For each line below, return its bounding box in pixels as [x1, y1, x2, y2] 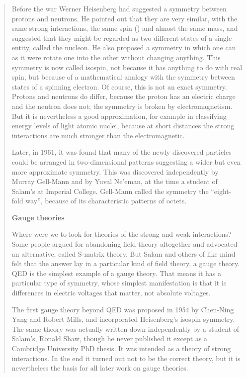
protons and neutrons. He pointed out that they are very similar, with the [11, 13, 238, 23]
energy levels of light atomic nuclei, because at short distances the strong [11, 120, 235, 131]
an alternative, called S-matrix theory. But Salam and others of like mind [11, 248, 236, 259]
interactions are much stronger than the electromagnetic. [11, 130, 185, 140]
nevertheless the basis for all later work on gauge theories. [11, 363, 188, 373]
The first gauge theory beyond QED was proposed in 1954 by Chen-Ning [11, 304, 234, 314]
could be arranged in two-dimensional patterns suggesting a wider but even [11, 156, 241, 167]
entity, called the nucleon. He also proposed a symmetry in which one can [11, 42, 236, 53]
